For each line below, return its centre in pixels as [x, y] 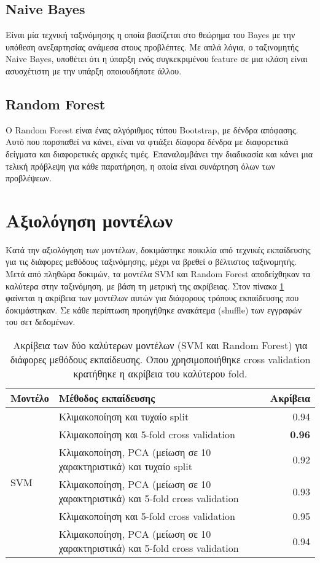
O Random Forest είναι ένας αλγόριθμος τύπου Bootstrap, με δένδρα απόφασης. [152, 129]
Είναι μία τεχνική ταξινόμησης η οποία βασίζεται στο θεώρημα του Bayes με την [150, 35]
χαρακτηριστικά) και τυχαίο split [125, 467]
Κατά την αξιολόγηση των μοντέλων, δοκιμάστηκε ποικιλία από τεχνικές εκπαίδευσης [158, 249]
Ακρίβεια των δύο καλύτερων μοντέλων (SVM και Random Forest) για [160, 345]
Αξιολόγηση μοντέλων [89, 220]
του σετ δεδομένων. [41, 322]
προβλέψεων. [29, 178]
